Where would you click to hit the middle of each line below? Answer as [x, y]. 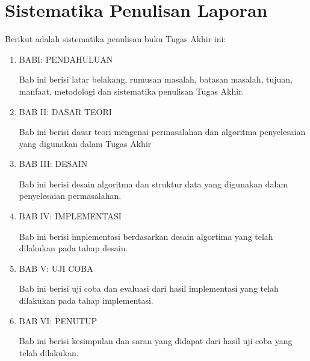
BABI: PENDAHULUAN [66, 59]
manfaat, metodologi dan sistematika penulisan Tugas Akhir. [132, 91]
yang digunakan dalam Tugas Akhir [85, 143]
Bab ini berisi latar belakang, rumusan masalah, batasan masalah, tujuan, [156, 79]
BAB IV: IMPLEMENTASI [70, 216]
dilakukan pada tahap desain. [73, 248]
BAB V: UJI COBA [56, 268]
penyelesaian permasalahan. [70, 196]
